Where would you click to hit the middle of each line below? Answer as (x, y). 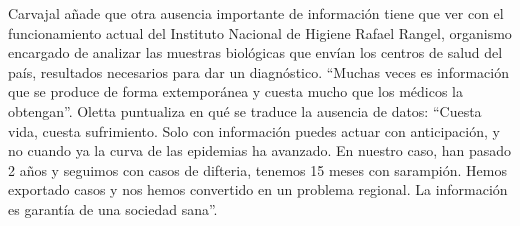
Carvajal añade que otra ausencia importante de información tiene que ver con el (256, 13)
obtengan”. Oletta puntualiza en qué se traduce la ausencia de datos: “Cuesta (245, 110)
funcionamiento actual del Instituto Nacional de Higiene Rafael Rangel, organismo (260, 32)
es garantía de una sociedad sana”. (113, 208)
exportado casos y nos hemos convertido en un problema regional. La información (258, 189)
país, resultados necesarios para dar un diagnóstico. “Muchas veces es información (258, 71)
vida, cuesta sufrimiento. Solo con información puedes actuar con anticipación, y (254, 130)
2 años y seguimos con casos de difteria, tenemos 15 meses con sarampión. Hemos (257, 169)
